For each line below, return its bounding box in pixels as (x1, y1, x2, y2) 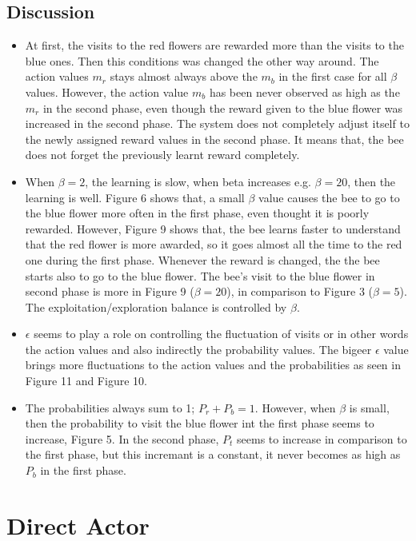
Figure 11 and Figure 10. (25, 372, 147, 389)
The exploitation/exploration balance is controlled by (25, 298, 287, 315)
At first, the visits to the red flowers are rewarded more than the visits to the (25, 37, 404, 54)
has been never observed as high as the (209, 83, 400, 100)
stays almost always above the (110, 68, 258, 85)
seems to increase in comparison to (237, 430, 407, 447)
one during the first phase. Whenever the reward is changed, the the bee (25, 251, 380, 268)
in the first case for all (278, 68, 387, 85)
